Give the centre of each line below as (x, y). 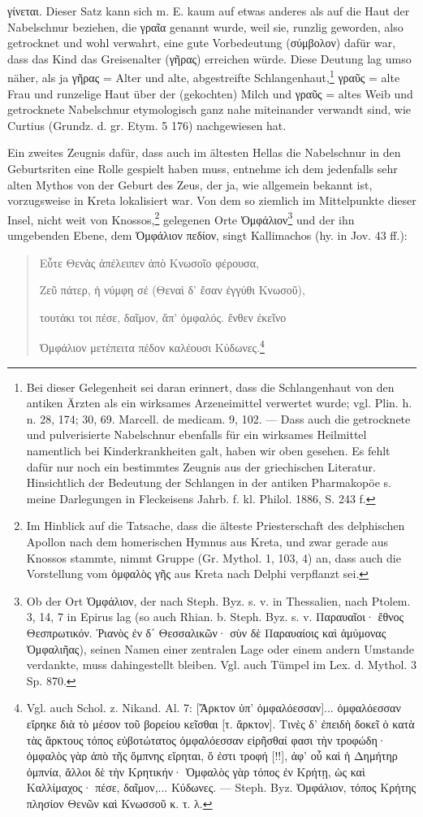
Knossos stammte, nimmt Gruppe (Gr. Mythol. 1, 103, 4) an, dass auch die (214, 557)
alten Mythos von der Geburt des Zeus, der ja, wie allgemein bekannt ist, (190, 184)
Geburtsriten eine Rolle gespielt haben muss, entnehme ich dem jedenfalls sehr (203, 168)
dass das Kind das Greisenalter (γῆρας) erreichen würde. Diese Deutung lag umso (209, 58)
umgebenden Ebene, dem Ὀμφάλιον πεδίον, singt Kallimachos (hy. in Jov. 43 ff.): (207, 235)
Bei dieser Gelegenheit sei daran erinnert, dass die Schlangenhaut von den (210, 387)
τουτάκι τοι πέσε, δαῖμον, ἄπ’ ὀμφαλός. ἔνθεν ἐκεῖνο (163, 317)
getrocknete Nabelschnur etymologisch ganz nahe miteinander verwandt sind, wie (209, 109)
